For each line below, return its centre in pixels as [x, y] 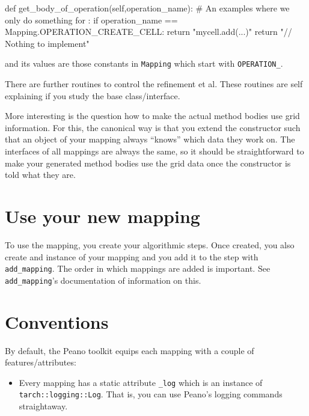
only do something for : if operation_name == [91, 20]
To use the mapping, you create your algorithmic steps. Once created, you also [150, 244]
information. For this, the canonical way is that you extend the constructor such [153, 127]
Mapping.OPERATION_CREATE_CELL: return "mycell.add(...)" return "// [148, 32]
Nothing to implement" [47, 43]
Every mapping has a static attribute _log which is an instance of [141, 382]
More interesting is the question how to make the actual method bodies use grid [152, 116]
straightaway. [43, 406]
